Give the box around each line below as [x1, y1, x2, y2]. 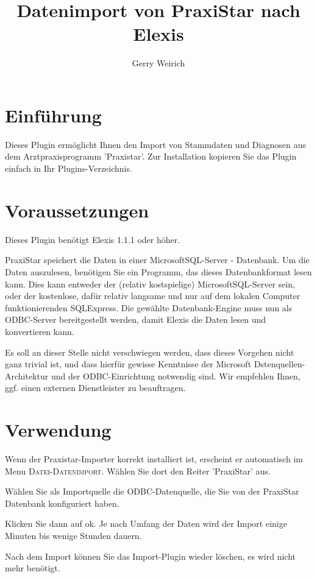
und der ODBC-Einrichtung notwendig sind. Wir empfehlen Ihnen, [51, 369, 301, 382]
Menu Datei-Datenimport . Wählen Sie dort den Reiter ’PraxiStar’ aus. [5, 464, 271, 477]
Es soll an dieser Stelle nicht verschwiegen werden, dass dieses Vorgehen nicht [5, 345, 294, 358]
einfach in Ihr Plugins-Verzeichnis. [5, 162, 132, 175]
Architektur [5, 369, 49, 382]
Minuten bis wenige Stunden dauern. [5, 529, 142, 541]
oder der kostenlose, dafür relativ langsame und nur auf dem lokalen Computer [5, 289, 301, 302]
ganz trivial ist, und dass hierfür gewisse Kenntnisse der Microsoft [5, 358, 252, 370]
